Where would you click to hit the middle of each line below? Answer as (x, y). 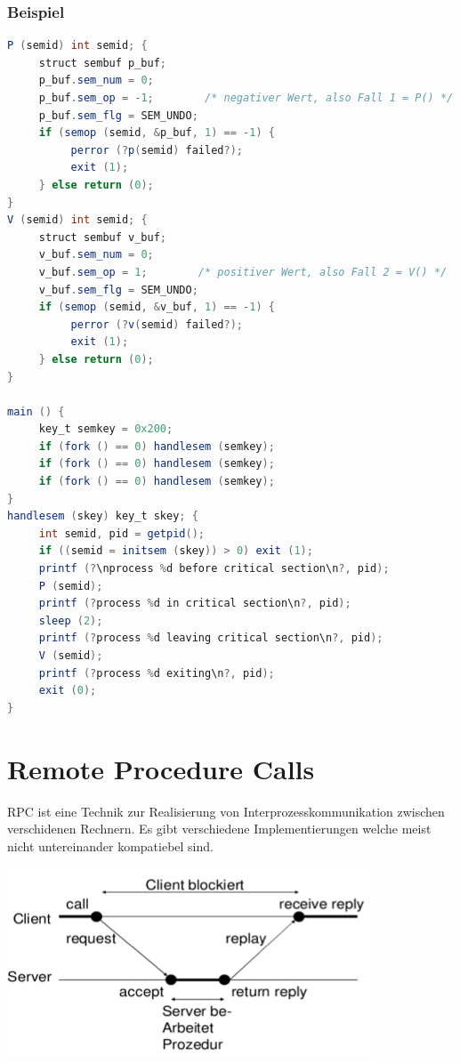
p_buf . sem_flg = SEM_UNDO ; (118, 115)
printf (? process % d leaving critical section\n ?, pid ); (211, 638)
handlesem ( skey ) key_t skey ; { (103, 516)
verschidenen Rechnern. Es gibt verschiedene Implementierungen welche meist (219, 829)
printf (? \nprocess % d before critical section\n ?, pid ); (214, 569)
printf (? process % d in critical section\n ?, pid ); (195, 604)
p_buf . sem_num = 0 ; (96, 81)
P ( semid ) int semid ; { (77, 46)
